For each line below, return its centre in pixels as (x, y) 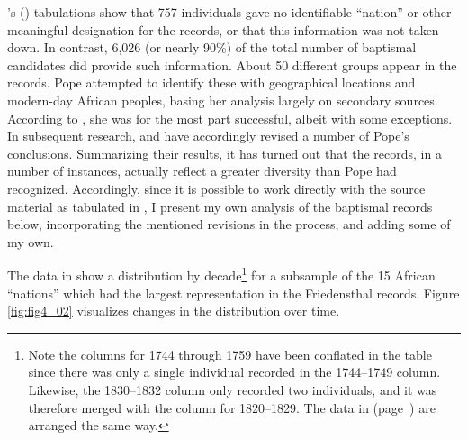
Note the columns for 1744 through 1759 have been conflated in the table (230, 354)
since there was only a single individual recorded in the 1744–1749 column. (234, 372)
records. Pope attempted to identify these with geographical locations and (211, 82)
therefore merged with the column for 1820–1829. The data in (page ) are (232, 407)
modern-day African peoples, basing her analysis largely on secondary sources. (223, 100)
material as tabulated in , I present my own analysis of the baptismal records (220, 206)
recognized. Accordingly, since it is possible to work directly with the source (216, 188)
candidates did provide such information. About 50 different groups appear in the (232, 64)
